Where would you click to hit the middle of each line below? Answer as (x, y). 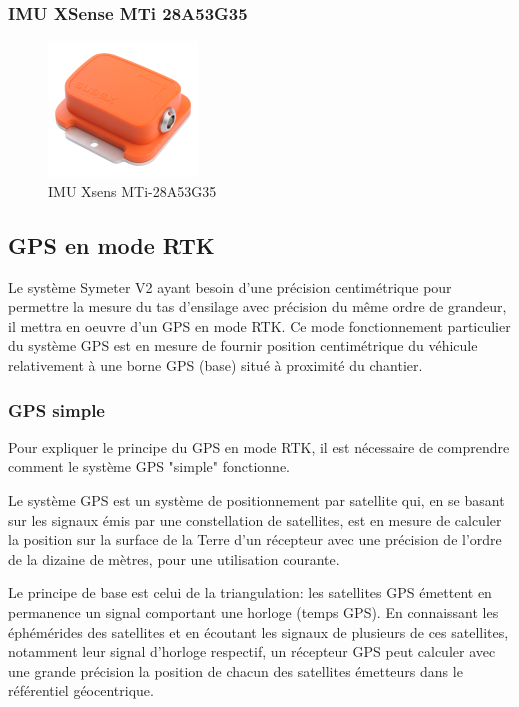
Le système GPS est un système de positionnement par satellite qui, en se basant (256, 499)
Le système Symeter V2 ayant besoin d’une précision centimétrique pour (230, 286)
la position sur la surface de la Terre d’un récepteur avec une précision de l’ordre (255, 539)
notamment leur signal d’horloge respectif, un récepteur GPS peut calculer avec (252, 651)
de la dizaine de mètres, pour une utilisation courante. (174, 558)
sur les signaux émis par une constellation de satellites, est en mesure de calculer (255, 519)
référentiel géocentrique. (81, 690)
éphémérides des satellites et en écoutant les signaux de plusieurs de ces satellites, (258, 631)
